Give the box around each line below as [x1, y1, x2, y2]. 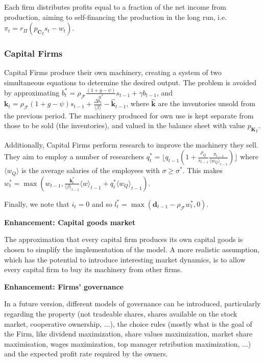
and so [91, 198, 112, 209]
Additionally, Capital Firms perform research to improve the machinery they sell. [4, 139, 258, 150]
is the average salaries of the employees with [21, 165, 160, 176]
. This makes [182, 165, 223, 176]
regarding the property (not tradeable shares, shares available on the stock [4, 308, 237, 319]
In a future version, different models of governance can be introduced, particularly [4, 298, 261, 309]
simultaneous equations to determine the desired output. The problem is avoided [4, 77, 257, 87]
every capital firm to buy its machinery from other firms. [4, 264, 182, 275]
